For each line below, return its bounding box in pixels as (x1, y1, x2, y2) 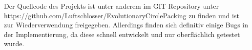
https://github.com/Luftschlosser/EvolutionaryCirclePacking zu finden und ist (4, 10, 239, 20)
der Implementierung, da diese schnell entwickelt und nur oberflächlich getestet (4, 29, 240, 39)
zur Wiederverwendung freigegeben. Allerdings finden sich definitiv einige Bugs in (4, 20, 248, 30)
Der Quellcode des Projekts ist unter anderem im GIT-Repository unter (4, 1, 219, 11)
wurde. (4, 38, 24, 49)
